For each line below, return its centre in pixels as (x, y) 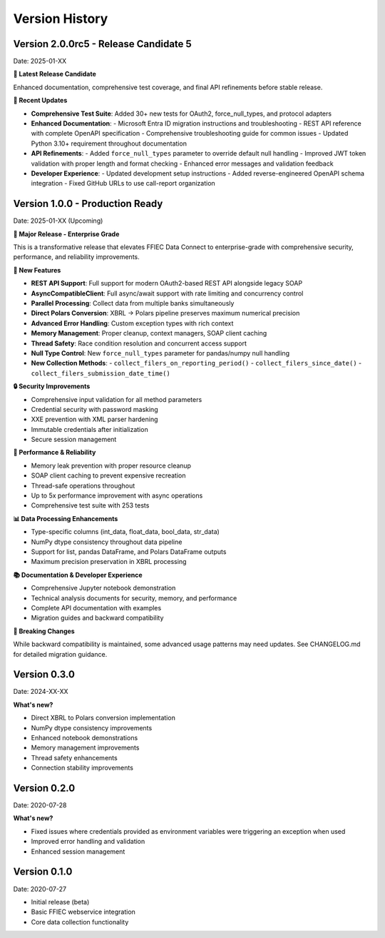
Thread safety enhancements (74, 757)
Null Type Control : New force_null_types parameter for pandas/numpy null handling (160, 353)
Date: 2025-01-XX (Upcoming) (58, 221)
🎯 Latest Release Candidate (55, 74)
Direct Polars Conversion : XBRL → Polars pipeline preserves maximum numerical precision (165, 313)
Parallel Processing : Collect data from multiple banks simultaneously (133, 303)
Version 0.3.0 (44, 675)
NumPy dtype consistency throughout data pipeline (107, 542)
